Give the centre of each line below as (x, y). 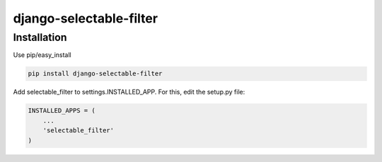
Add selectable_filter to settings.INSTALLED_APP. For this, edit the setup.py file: (129, 92)
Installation (40, 37)
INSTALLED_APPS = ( (62, 111)
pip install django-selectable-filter (95, 74)
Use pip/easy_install (42, 55)
